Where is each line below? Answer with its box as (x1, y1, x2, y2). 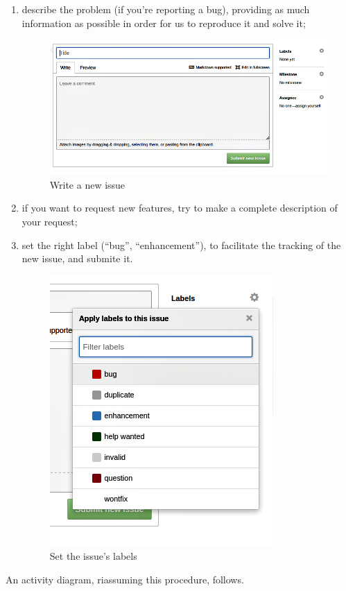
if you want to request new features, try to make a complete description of (21, 200, 338, 215)
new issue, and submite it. (21, 251, 133, 266)
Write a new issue (49, 177, 126, 191)
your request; (21, 214, 78, 228)
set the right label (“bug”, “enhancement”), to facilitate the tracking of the (21, 237, 341, 252)
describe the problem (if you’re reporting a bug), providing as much (21, 2, 310, 16)
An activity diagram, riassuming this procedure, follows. (6, 572, 244, 586)
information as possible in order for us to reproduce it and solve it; (21, 15, 306, 30)
